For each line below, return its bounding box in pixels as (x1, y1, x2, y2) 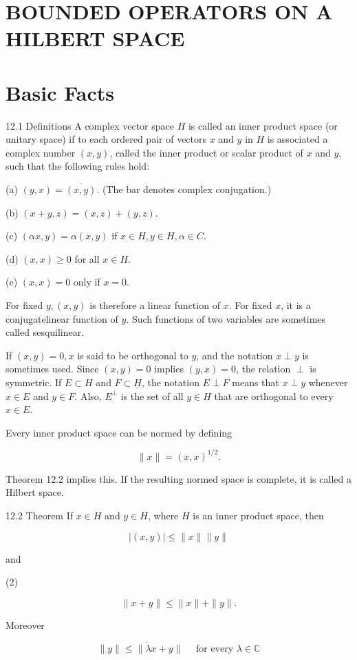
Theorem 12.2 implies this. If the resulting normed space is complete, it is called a (6, 471, 351, 486)
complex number (6, 145, 76, 159)
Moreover (6, 617, 45, 632)
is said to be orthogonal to (77, 348, 188, 362)
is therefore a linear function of (89, 298, 220, 312)
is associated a (267, 132, 328, 146)
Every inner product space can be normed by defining (6, 425, 232, 439)
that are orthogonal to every (214, 388, 334, 403)
